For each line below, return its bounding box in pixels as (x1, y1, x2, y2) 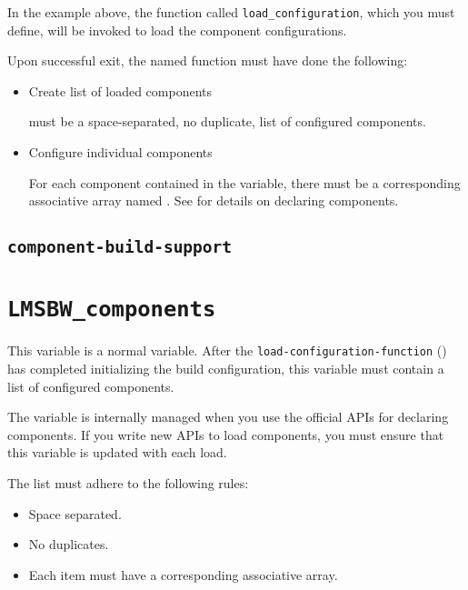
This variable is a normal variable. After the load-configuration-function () (7, 341, 447, 360)
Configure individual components (28, 143, 213, 162)
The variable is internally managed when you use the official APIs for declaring (7, 407, 449, 426)
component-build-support (7, 237, 233, 257)
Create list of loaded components (28, 81, 213, 100)
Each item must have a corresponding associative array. (28, 565, 338, 584)
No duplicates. (28, 535, 109, 554)
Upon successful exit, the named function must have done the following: (7, 51, 408, 70)
